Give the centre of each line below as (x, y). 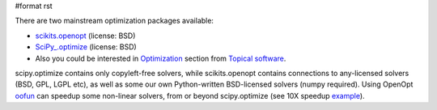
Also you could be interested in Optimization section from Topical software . (161, 58)
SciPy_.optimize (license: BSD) (86, 47)
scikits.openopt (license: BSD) (85, 36)
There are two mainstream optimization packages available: (115, 21)
